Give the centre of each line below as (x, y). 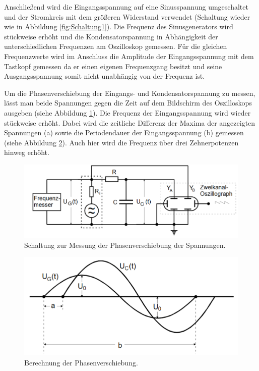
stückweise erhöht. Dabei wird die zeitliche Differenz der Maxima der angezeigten (130, 122)
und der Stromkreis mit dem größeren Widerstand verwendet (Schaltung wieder (127, 16)
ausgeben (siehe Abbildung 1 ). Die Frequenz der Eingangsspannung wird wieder (127, 112)
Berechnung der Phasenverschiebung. (81, 362)
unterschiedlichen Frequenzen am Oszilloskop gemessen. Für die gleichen (116, 46)
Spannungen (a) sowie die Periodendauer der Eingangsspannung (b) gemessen (124, 132)
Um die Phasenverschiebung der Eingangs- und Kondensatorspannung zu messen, (130, 93)
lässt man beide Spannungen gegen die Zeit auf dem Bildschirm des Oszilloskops (128, 103)
